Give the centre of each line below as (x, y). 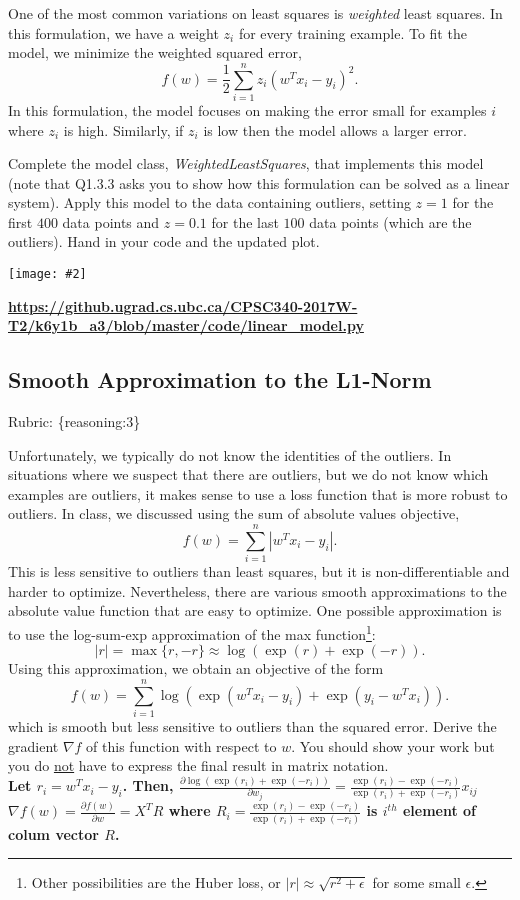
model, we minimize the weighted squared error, (155, 52)
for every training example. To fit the (352, 32)
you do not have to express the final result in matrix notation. (198, 765)
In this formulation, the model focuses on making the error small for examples (247, 109)
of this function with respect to (181, 745)
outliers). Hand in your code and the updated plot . (164, 241)
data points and (111, 221)
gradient (33, 745)
